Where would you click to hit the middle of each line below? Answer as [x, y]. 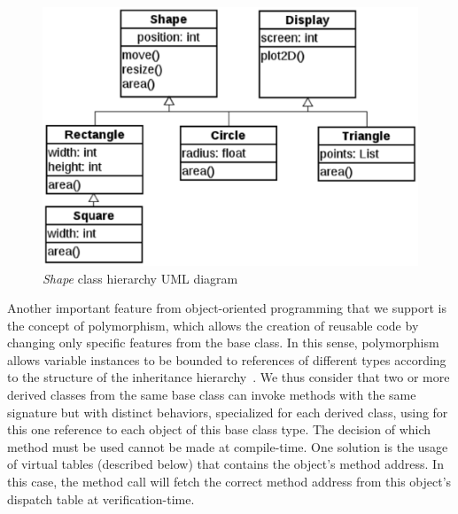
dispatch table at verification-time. [101, 498]
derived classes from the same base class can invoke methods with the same [212, 395]
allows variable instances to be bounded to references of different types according [227, 359]
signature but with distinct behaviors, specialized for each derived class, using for [228, 412]
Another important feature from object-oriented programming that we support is [227, 308]
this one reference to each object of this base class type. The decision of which [219, 429]
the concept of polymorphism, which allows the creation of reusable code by [213, 325]
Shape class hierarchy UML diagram [140, 278]
